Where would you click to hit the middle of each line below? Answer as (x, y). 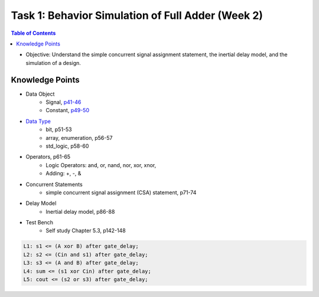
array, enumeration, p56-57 (79, 138)
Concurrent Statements (54, 184)
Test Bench (39, 223)
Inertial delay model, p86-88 (80, 211)
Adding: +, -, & (64, 174)
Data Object (40, 94)
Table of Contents (33, 33)
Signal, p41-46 (64, 102)
